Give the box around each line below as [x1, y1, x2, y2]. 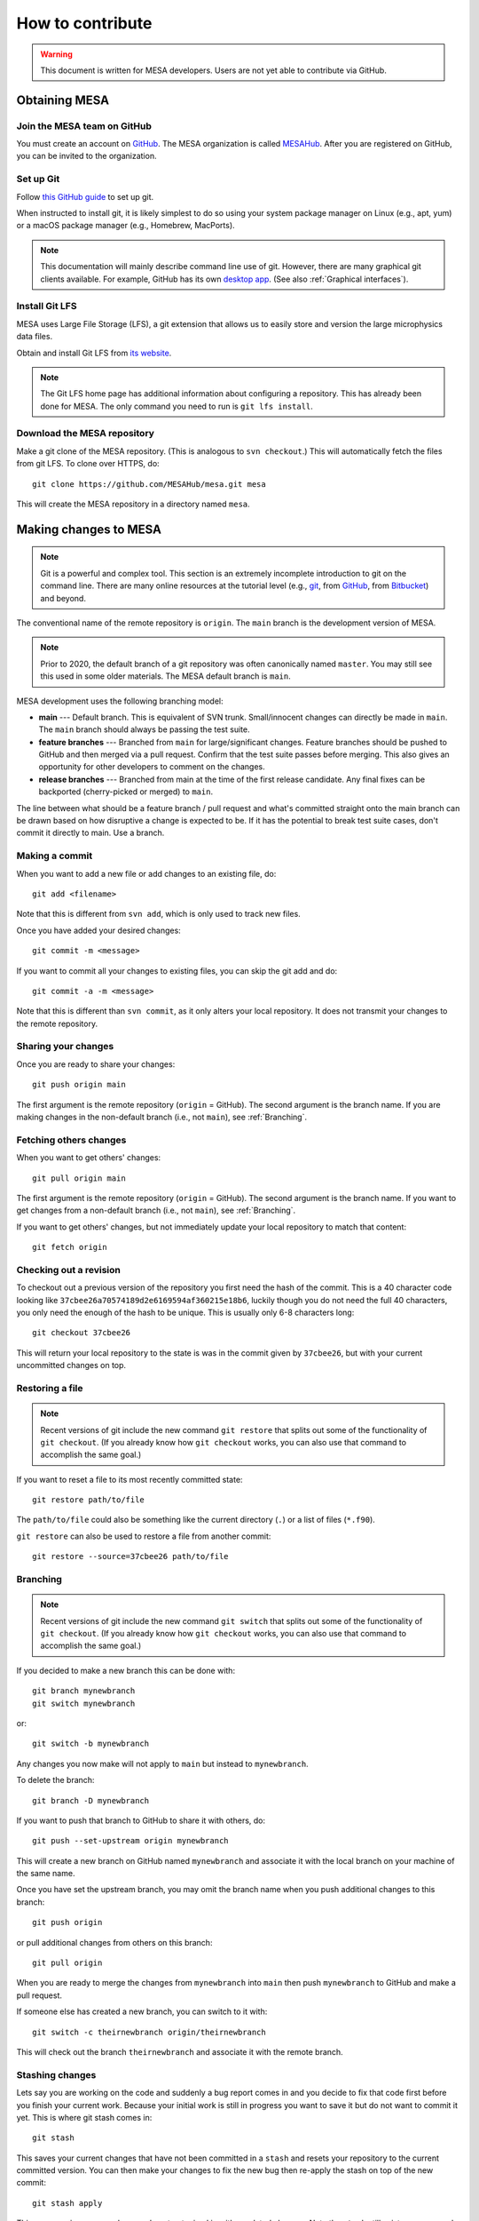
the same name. [16, 1868, 75, 1879]
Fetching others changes [16, 1134, 127, 1146]
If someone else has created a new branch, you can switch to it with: [16, 2006, 268, 2017]
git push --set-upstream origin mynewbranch [32, 1835, 230, 1846]
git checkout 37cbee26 [32, 1328, 131, 1338]
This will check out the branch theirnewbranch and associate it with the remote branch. [16, 2046, 343, 2057]
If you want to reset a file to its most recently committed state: [16, 1474, 243, 1485]
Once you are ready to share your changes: [16, 1058, 176, 1070]
